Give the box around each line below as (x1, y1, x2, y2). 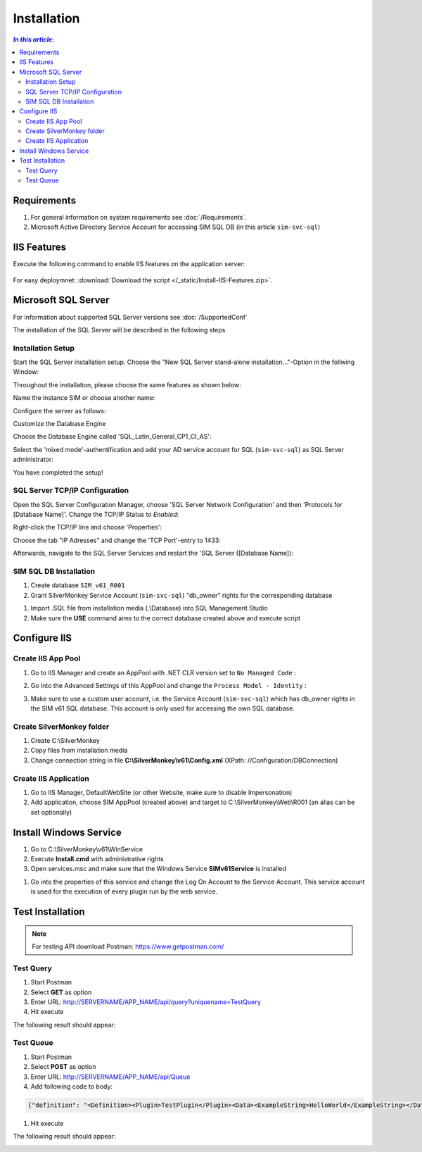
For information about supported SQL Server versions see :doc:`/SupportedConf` (13, 313, 248, 321)
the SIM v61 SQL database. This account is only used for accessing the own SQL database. (30, 704, 295, 713)
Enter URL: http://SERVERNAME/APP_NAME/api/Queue (30, 1072, 191, 1081)
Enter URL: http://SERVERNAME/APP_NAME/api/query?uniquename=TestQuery (30, 997, 262, 1006)
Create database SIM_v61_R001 (30, 581, 126, 589)
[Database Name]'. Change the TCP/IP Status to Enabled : (13, 511, 179, 519)
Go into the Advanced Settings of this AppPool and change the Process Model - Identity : (30, 682, 307, 690)
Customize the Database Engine (13, 420, 106, 427)
